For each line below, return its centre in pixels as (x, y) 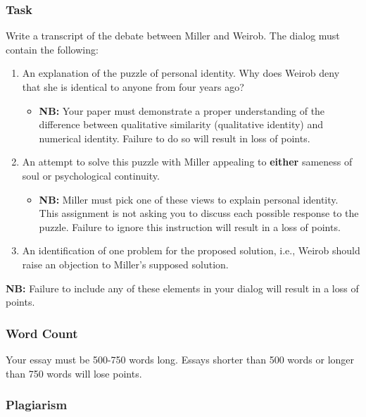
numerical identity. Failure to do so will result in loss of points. (175, 138)
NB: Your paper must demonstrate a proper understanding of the (182, 110)
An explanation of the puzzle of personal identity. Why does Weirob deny (181, 73)
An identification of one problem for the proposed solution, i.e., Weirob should (191, 250)
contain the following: (52, 49)
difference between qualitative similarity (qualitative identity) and (181, 124)
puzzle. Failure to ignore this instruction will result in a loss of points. (190, 226)
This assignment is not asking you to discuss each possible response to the (199, 213)
